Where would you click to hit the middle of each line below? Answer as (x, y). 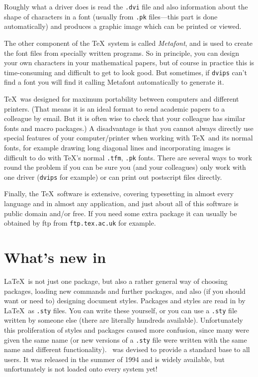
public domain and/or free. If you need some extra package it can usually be (121, 213)
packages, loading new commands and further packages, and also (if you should (125, 291)
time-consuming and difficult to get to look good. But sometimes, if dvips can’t (126, 72)
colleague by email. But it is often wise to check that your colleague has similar (125, 118)
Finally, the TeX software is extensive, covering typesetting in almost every (119, 193)
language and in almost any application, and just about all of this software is (121, 203)
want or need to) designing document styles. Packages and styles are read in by (125, 301)
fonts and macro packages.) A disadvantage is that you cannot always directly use (129, 128)
